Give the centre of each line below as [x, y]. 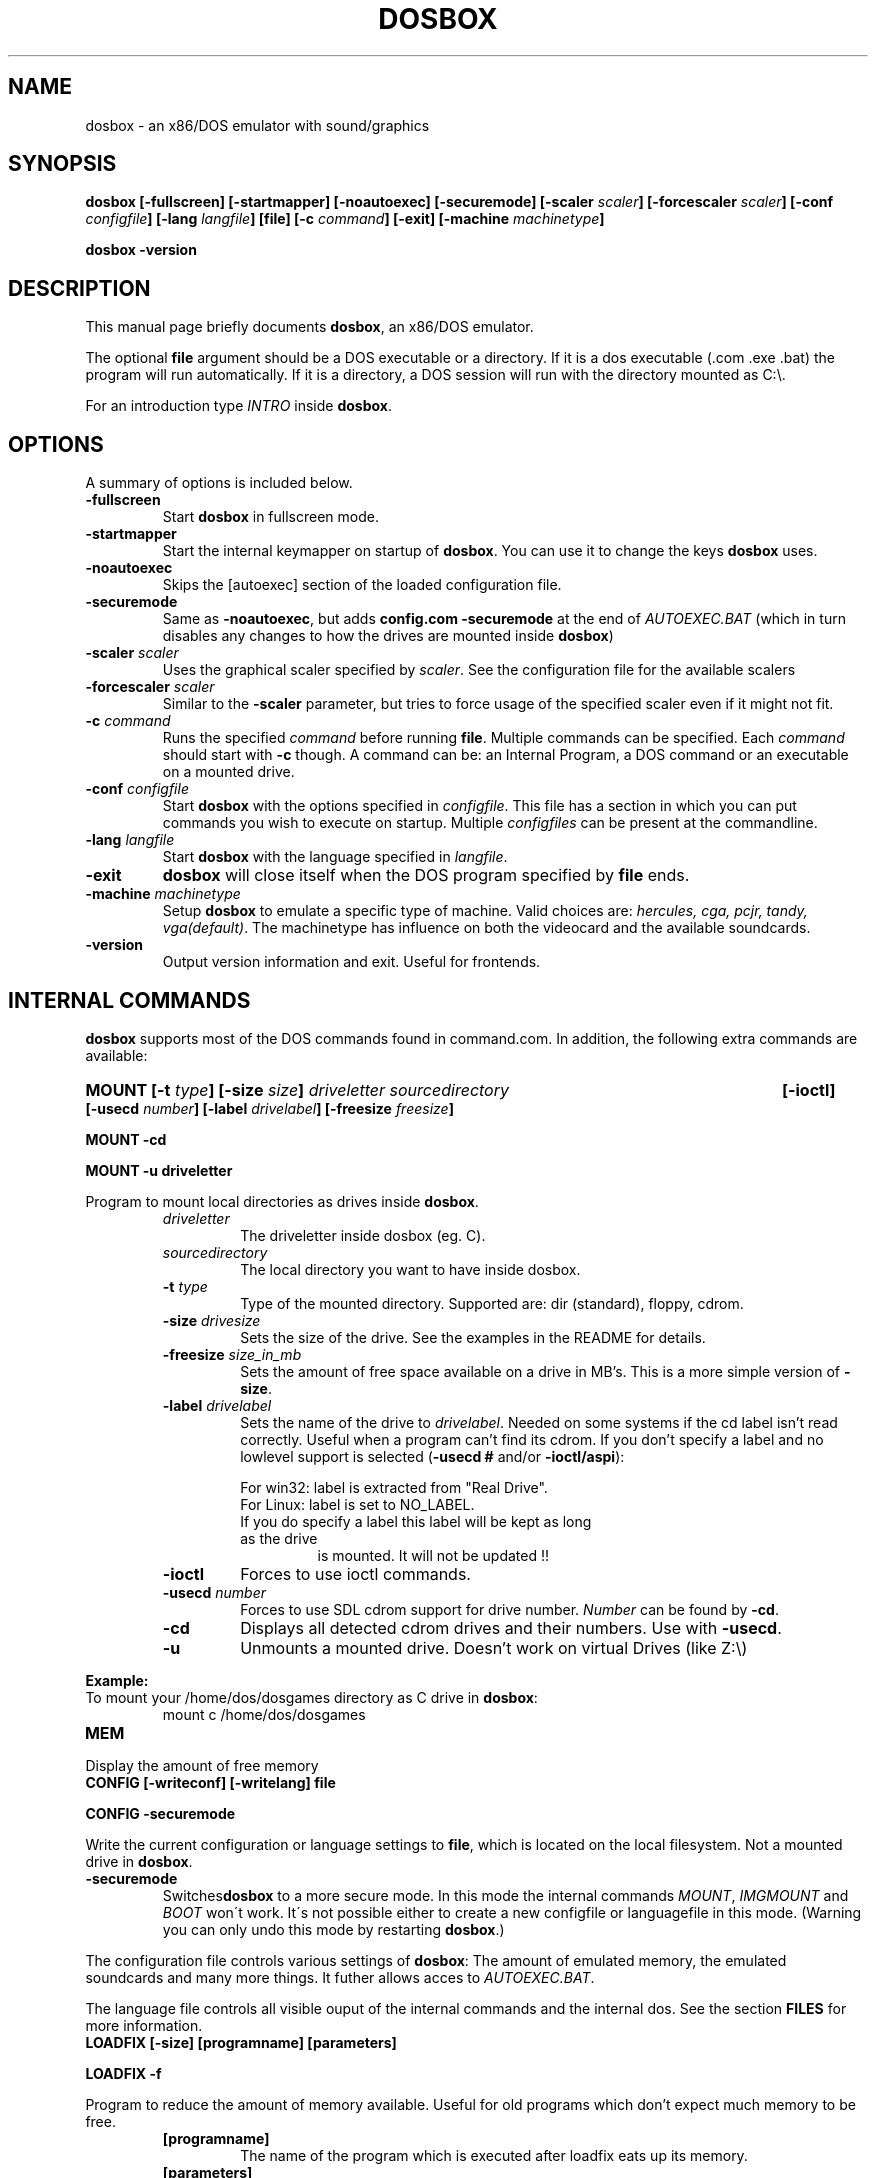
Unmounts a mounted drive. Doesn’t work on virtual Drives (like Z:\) [494, 1647]
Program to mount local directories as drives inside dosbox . [282, 1201]
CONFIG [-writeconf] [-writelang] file [210, 1782]
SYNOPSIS [62, 164]
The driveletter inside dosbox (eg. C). [363, 1235]
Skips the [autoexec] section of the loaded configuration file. [362, 585]
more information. [144, 2025]
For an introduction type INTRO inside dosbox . [238, 406]
